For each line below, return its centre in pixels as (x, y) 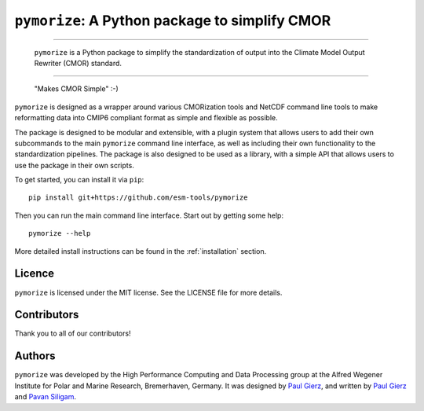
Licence (35, 274)
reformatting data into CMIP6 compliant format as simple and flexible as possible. (146, 118)
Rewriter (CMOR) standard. (78, 63)
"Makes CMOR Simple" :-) (77, 89)
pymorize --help (60, 233)
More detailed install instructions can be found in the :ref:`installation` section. (141, 251)
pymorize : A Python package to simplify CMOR (173, 20)
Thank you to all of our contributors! (73, 333)
